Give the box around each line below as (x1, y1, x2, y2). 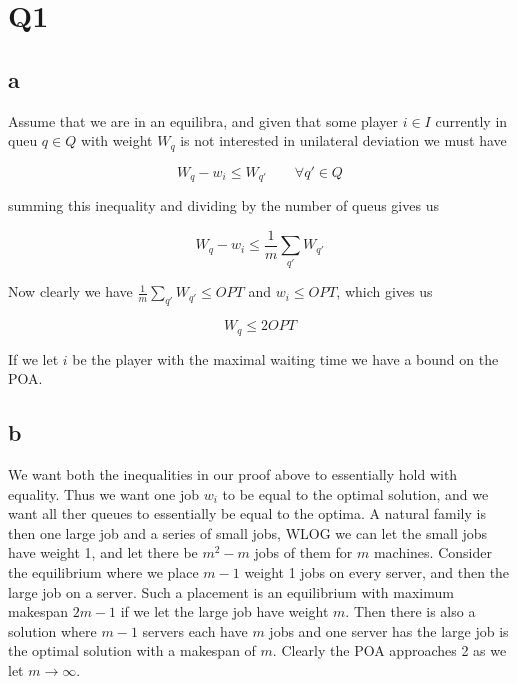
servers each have (142, 620, 248, 641)
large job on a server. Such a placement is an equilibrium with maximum (8, 581, 454, 602)
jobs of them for (254, 542, 353, 563)
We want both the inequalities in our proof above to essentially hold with (8, 464, 458, 485)
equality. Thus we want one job (8, 483, 200, 504)
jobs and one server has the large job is (269, 620, 509, 641)
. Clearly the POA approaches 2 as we (272, 640, 507, 661)
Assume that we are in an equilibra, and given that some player (8, 110, 398, 131)
